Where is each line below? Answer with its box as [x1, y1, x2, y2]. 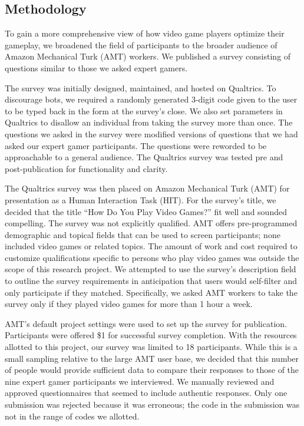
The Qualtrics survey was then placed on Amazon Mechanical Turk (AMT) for [5, 182, 290, 194]
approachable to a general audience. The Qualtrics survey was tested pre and [5, 151, 283, 163]
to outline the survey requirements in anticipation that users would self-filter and [5, 275, 298, 287]
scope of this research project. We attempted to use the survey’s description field [5, 263, 296, 275]
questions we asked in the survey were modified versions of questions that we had [5, 127, 298, 140]
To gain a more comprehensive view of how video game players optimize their [5, 27, 285, 39]
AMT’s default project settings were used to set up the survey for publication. [5, 317, 287, 329]
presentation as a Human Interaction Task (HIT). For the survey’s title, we [5, 193, 276, 206]
